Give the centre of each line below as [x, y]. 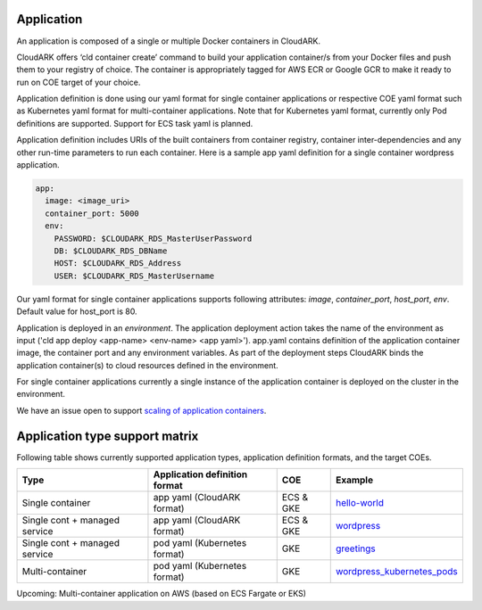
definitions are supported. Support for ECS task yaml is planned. [135, 123]
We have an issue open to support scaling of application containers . [141, 410]
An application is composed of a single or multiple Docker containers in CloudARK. [169, 41]
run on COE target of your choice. [79, 82]
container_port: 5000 [92, 213]
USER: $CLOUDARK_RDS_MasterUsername [134, 276]
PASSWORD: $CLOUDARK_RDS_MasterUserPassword [153, 238]
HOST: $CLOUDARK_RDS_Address [118, 264]
